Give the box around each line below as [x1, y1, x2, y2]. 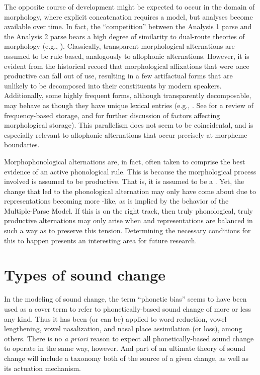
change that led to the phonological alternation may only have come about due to [4, 185, 256, 196]
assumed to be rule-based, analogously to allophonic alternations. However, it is [4, 50, 249, 61]
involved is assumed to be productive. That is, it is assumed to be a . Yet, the [4, 176, 244, 186]
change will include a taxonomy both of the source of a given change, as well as [4, 352, 248, 363]
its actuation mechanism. [4, 362, 81, 373]
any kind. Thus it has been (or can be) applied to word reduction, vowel [4, 313, 227, 324]
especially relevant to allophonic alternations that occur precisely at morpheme [4, 129, 247, 140]
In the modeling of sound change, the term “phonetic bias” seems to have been [4, 294, 247, 304]
